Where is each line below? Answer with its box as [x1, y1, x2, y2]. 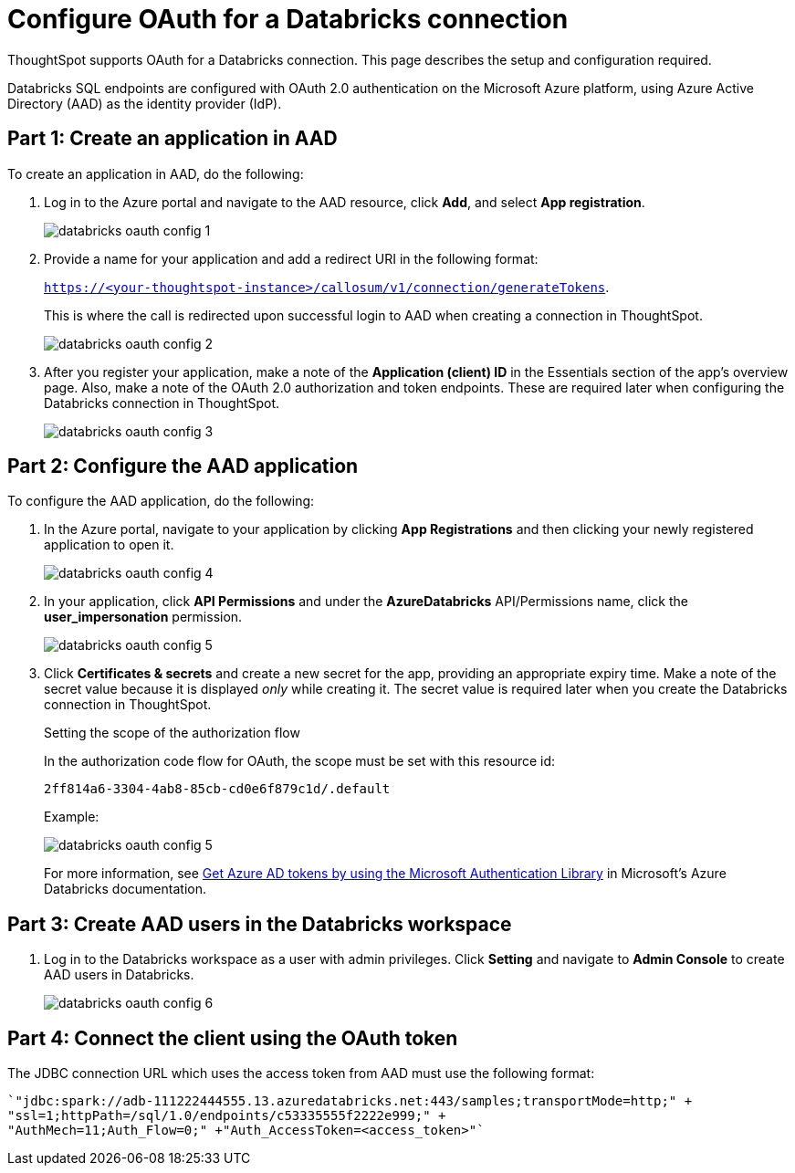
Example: [44, 809, 99, 825]
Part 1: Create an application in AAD [7, 127, 338, 151]
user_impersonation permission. [44, 609, 243, 625]
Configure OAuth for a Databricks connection [7, 4, 569, 35]
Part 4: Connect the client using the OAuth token [7, 1026, 458, 1050]
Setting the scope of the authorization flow [44, 725, 300, 741]
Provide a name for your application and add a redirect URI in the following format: [44, 250, 539, 267]
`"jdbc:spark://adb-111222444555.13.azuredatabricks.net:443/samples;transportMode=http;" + [7, 1094, 693, 1109]
